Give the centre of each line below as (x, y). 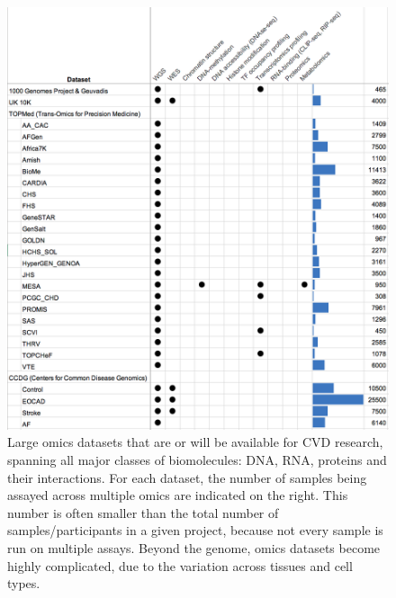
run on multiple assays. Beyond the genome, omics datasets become (194, 548)
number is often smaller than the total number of (143, 512)
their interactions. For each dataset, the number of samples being (187, 477)
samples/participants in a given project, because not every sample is (195, 530)
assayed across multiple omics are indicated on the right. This (178, 495)
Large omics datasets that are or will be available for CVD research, (195, 442)
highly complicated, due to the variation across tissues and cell (180, 565)
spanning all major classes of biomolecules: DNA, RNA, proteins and (197, 460)
